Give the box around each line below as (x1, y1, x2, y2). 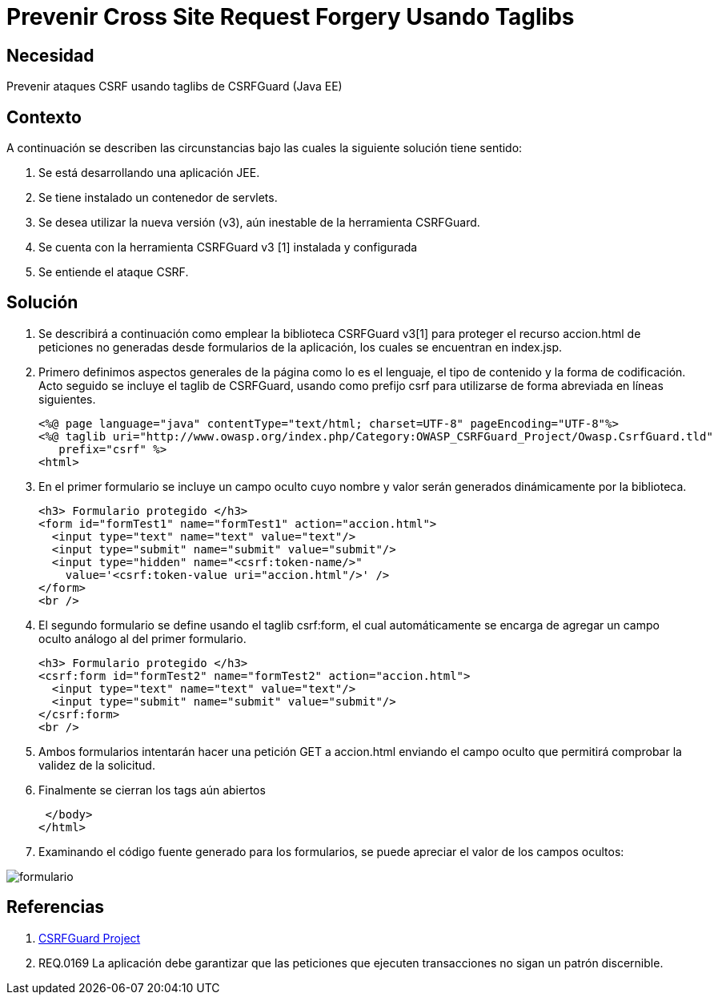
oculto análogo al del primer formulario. (38, 631, 247, 645)
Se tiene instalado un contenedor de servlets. (38, 191, 278, 205)
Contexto (6, 107, 82, 127)
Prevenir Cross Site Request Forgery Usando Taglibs (6, 3, 575, 30)
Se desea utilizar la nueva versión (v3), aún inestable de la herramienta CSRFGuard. (38, 215, 480, 230)
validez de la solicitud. (38, 758, 155, 772)
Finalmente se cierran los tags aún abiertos (38, 782, 266, 797)
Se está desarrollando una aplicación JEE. (38, 166, 260, 180)
